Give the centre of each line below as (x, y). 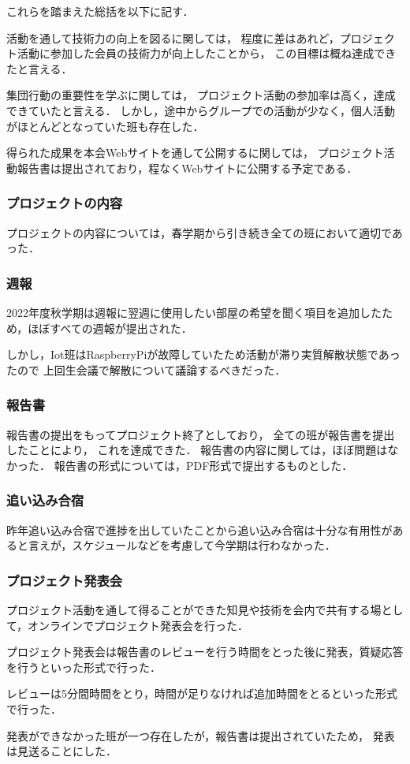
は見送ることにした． (61, 751)
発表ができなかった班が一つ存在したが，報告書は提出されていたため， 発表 (201, 735)
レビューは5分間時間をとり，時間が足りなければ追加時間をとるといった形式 (202, 693)
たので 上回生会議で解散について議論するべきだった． (146, 369)
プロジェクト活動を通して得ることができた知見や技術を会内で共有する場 (194, 609)
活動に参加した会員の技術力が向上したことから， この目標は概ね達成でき (207, 53)
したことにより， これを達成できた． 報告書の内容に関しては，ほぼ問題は (197, 450)
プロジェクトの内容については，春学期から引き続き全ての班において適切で (199, 232)
